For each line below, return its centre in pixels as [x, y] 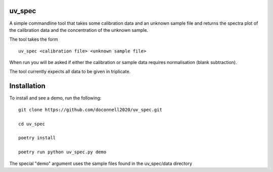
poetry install [37, 138]
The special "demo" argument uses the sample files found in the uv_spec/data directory [101, 163]
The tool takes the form [34, 39]
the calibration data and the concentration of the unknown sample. [79, 30]
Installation [27, 86]
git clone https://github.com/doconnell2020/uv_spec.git [90, 109]
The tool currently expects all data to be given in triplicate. [70, 72]
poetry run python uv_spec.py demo [62, 152]
